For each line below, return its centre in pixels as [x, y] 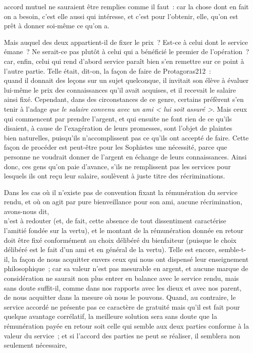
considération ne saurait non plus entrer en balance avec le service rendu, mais [121, 278]
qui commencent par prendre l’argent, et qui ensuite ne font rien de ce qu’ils [118, 118]
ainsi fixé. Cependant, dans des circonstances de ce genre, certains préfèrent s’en [124, 99]
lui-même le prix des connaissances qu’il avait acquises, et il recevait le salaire [120, 89]
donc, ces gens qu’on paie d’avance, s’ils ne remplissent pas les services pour [117, 166]
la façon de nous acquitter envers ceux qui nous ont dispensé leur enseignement [130, 259]
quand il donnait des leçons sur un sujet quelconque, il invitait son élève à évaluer [126, 80]
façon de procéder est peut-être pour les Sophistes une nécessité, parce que [116, 147]
